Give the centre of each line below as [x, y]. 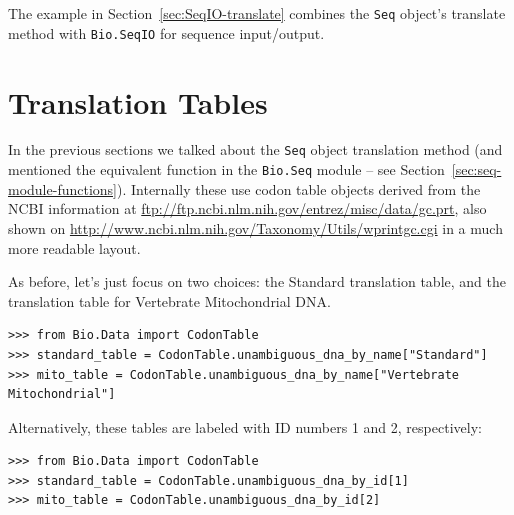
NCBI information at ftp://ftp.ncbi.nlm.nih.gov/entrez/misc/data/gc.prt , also [247, 208]
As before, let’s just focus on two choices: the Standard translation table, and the [257, 281]
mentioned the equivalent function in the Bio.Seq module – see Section [226, 169]
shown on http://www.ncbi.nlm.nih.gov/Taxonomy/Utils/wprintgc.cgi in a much [255, 227]
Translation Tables [138, 101]
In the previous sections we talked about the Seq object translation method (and [255, 149]
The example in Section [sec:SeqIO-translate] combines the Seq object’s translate [257, 13]
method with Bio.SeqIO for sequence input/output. [166, 32]
